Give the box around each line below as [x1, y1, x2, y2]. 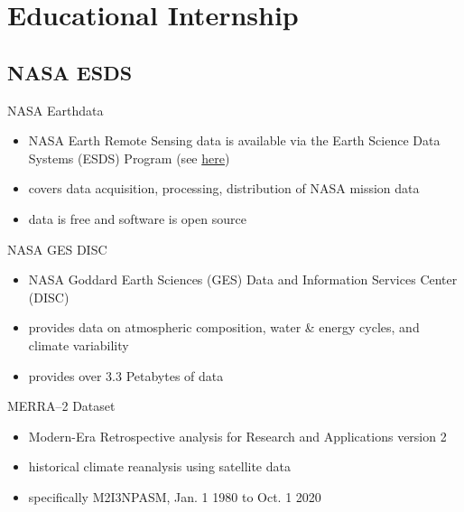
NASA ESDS [7, 58, 133, 86]
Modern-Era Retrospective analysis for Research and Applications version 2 [28, 426, 447, 445]
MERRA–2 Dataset [7, 396, 116, 415]
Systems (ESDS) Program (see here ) [28, 148, 230, 167]
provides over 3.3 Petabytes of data [28, 366, 224, 385]
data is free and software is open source [28, 209, 246, 228]
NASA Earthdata [7, 100, 104, 119]
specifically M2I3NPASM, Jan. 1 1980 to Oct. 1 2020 [28, 487, 321, 506]
